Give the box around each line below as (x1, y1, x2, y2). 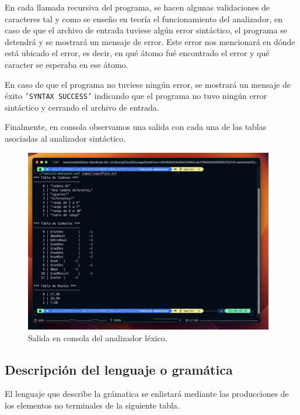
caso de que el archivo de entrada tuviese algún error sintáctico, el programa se (5, 24, 287, 36)
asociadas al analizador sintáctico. (5, 132, 126, 144)
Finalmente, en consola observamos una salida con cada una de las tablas (5, 121, 267, 133)
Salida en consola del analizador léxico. (28, 331, 168, 344)
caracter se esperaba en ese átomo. (5, 58, 128, 70)
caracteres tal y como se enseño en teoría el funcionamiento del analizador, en (5, 12, 282, 25)
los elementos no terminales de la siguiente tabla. (5, 399, 180, 411)
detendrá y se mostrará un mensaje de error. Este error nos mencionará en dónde (5, 35, 295, 47)
